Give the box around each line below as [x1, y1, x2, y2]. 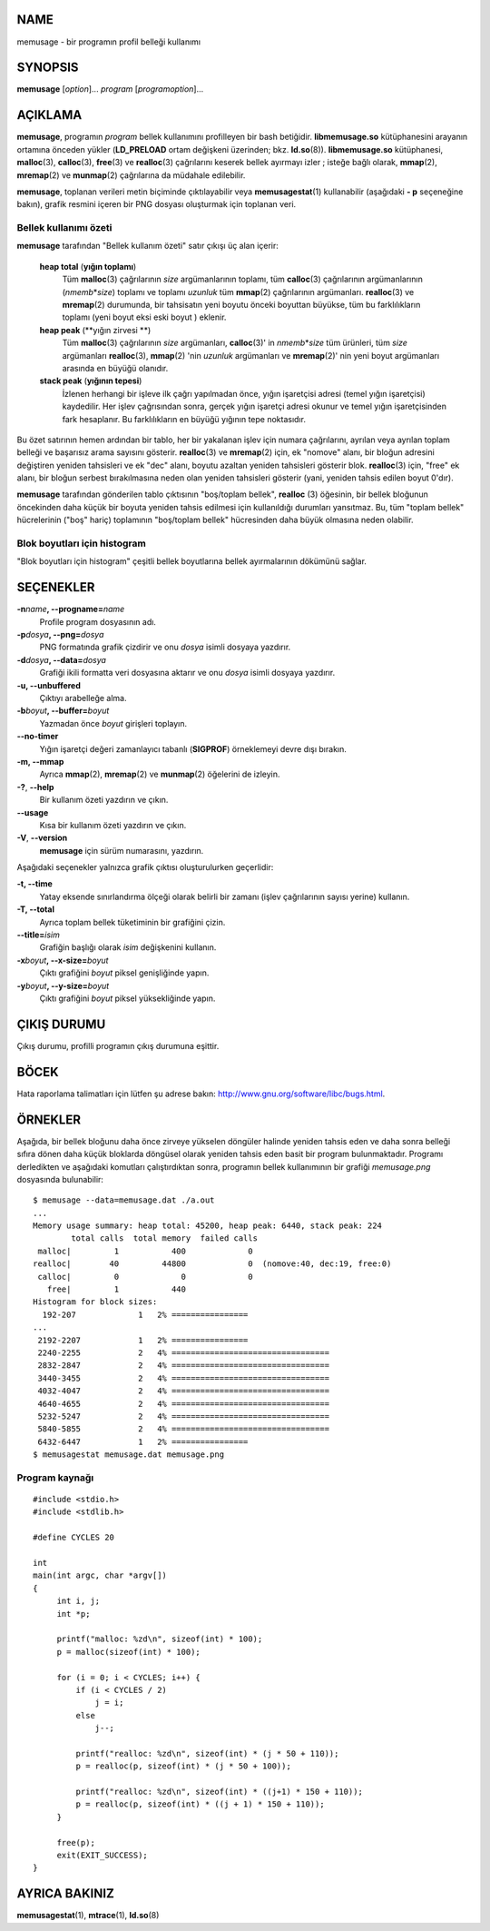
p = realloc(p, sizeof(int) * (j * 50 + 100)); [75, 1761, 292, 1771]
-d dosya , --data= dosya [16, 654, 106, 665]
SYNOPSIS [16, 60, 79, 75]
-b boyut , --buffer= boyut [16, 705, 110, 717]
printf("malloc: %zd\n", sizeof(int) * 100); [56, 1634, 263, 1644]
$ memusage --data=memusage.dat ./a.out [33, 1195, 215, 1205]
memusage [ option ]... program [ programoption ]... [16, 84, 204, 94]
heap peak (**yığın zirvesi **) [39, 324, 152, 335]
